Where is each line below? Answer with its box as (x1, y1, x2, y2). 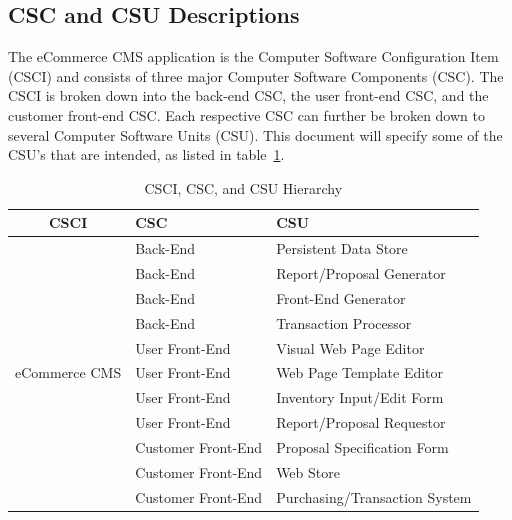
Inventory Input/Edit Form (276, 387, 444, 408)
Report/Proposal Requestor (276, 412, 446, 433)
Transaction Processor (276, 312, 412, 333)
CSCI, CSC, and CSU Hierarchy (144, 177, 343, 198)
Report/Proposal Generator (276, 263, 446, 284)
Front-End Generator (276, 287, 406, 308)
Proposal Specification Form (276, 436, 449, 457)
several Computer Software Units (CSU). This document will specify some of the (8, 124, 503, 145)
